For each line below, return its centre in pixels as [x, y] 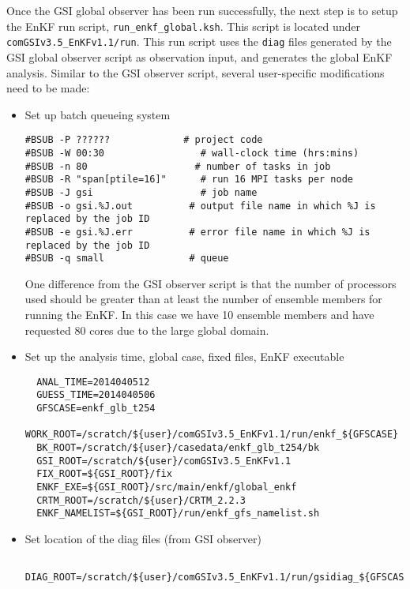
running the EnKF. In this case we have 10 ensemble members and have [199, 315]
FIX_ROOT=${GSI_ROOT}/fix [104, 474]
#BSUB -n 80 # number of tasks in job [178, 166]
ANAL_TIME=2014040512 [93, 382]
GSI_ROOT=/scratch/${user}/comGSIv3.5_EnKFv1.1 [164, 461]
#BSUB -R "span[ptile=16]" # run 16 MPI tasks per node [189, 180]
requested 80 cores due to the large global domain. [147, 330]
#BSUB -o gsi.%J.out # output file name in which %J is [200, 206]
